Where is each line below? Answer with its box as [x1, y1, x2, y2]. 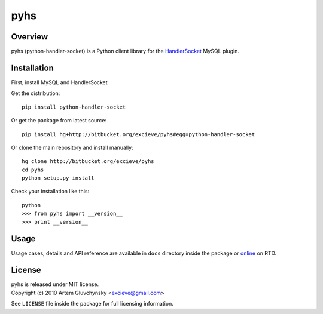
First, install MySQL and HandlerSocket [11, 78, 108, 86]
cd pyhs [22, 166, 44, 173]
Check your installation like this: [11, 188, 90, 195]
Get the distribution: [11, 90, 60, 97]
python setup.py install [22, 175, 95, 181]
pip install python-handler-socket [22, 103, 126, 110]
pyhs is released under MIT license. [11, 281, 99, 288]
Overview [11, 32, 48, 42]
